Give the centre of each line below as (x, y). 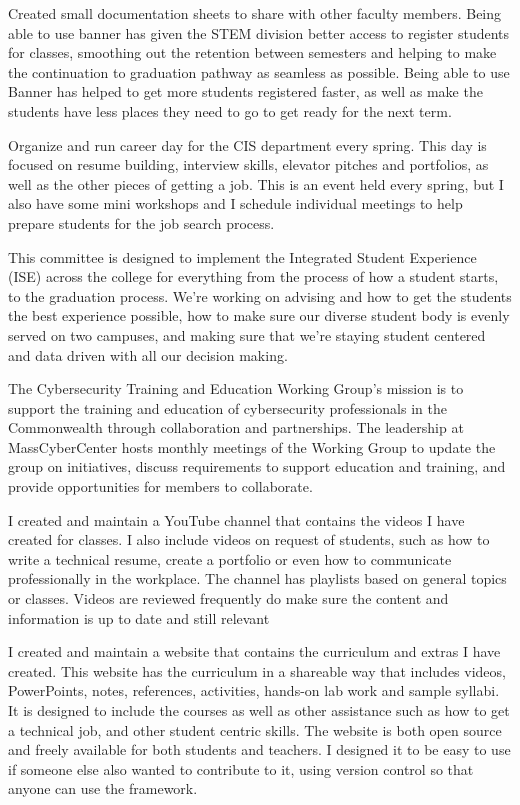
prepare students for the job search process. (141, 222)
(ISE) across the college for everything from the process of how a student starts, (253, 276)
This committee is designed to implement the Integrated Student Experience (242, 256)
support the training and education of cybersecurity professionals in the (227, 407)
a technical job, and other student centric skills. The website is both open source (255, 729)
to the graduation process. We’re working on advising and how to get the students (260, 295)
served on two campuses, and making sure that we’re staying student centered (247, 334)
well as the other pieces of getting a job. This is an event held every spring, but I (256, 183)
